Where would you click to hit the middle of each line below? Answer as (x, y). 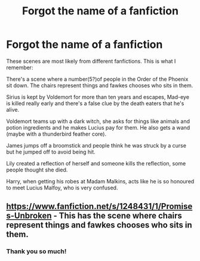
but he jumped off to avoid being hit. (51, 152)
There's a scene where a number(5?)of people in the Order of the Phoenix (97, 79)
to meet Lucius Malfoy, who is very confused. (62, 188)
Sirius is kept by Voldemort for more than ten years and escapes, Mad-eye (98, 97)
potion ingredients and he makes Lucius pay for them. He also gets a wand (98, 127)
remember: (20, 67)
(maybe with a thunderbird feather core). (56, 134)
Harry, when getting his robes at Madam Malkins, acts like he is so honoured (100, 181)
